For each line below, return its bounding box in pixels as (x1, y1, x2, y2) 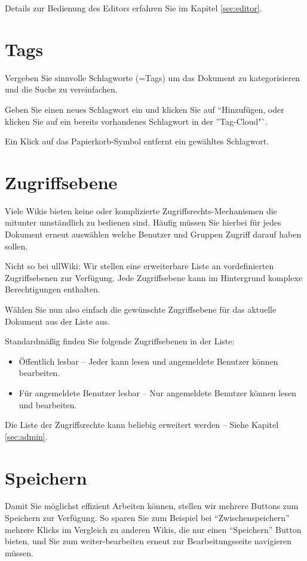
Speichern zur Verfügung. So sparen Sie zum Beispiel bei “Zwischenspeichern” (5, 511, 290, 524)
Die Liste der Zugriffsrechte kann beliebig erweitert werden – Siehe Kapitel (5, 418, 279, 431)
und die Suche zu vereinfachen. (5, 83, 118, 95)
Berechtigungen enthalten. (5, 283, 100, 295)
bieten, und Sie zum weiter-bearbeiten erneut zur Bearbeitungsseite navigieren (5, 535, 292, 547)
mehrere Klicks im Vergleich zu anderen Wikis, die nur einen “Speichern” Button (5, 523, 302, 535)
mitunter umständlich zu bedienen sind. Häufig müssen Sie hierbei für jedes (5, 216, 281, 229)
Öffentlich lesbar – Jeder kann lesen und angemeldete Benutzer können (19, 355, 278, 367)
